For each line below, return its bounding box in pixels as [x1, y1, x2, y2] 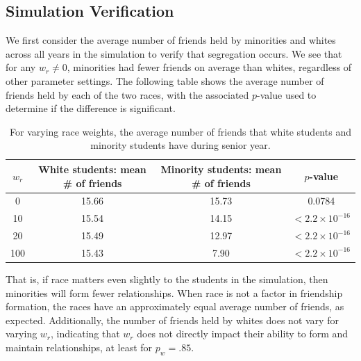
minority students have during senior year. [90, 138, 271, 152]
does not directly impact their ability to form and [137, 326, 349, 341]
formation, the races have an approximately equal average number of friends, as [6, 299, 344, 314]
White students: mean [38, 161, 146, 176]
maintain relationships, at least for [6, 339, 153, 354]
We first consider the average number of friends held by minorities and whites [6, 33, 336, 47]
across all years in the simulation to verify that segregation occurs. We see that [6, 46, 342, 61]
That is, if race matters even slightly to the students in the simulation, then [6, 272, 328, 287]
